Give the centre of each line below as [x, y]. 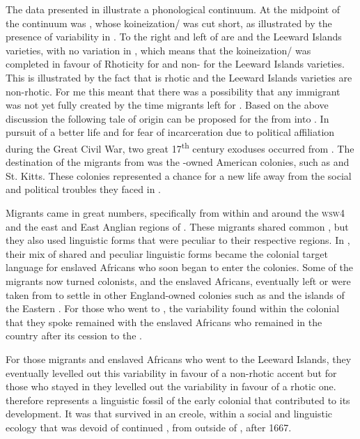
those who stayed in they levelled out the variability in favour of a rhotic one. [171, 386]
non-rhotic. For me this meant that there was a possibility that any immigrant [173, 91]
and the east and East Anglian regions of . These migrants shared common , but [177, 226]
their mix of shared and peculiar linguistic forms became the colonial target [167, 253]
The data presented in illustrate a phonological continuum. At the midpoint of [173, 9]
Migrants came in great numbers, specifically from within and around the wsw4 [175, 212]
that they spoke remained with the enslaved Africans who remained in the [164, 322]
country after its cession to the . [74, 336]
